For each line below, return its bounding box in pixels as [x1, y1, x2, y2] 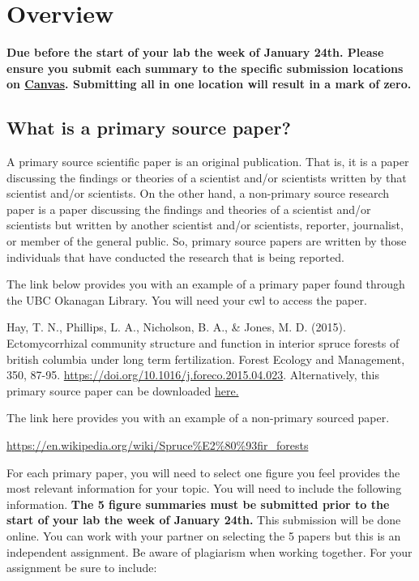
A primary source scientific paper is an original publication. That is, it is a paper [6, 153, 409, 170]
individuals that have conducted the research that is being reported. [6, 248, 344, 265]
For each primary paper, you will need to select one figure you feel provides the [6, 464, 400, 481]
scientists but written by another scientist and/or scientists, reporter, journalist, [6, 216, 404, 233]
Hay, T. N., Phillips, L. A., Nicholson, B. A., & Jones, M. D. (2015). [6, 318, 346, 335]
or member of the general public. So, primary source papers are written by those [6, 233, 407, 250]
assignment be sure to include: [6, 559, 157, 576]
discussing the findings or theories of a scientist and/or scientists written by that [6, 169, 407, 186]
